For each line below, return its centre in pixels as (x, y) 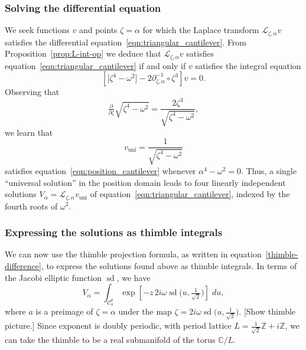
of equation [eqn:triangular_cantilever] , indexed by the (190, 194)
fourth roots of (31, 206)
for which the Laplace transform (201, 30)
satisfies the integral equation (248, 65)
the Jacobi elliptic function (53, 277)
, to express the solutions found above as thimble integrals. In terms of (169, 265)
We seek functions (37, 30)
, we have (134, 277)
